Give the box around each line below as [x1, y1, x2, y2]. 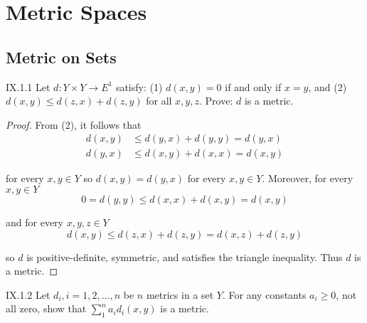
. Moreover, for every [262, 171, 353, 186]
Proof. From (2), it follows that [6, 117, 142, 132]
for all [146, 93, 172, 108]
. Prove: [198, 93, 233, 108]
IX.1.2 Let [6, 287, 50, 302]
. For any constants [222, 287, 307, 302]
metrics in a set [146, 287, 214, 302]
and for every [6, 215, 63, 230]
